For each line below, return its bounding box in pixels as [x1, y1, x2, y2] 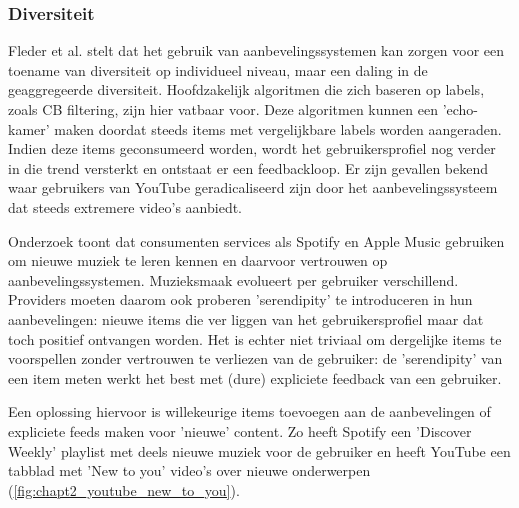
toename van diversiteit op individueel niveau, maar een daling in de [8, 59, 428, 80]
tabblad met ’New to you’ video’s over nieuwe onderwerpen [8, 460, 371, 481]
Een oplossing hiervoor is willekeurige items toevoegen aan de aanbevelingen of [8, 401, 491, 422]
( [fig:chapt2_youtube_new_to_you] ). [8, 479, 240, 500]
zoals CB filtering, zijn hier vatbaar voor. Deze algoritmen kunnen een [8, 99, 438, 119]
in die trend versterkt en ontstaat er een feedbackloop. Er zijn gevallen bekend [8, 157, 489, 178]
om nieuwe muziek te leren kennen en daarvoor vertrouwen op [8, 250, 388, 271]
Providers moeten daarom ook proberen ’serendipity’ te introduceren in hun [8, 289, 473, 310]
